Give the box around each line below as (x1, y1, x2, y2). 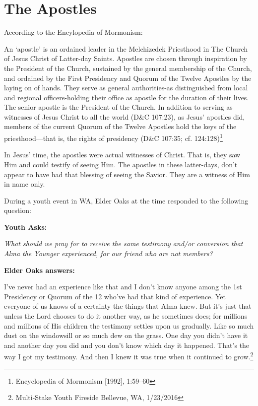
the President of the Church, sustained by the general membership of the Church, (4, 63, 252, 73)
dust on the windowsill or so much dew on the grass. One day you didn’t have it (4, 330, 248, 340)
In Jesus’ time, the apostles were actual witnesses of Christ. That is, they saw (4, 149, 241, 160)
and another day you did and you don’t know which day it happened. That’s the (4, 339, 250, 350)
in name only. (4, 179, 45, 189)
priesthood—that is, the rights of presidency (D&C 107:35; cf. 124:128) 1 (4, 132, 223, 143)
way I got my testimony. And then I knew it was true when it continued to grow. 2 (4, 350, 254, 362)
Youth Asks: (4, 221, 47, 232)
